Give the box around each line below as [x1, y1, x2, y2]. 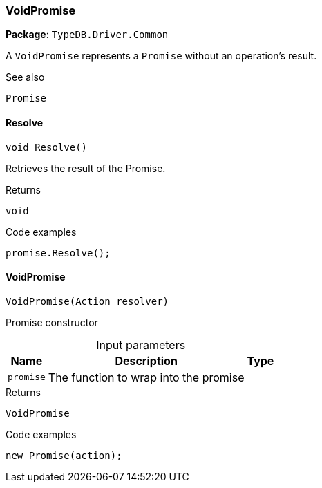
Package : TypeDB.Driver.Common [6, 28, 169, 41]
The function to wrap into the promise [48, 370, 245, 384]
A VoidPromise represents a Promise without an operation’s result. [6, 50, 317, 62]
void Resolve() [6, 141, 88, 153]
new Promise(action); [6, 449, 122, 461]
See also [6, 71, 45, 84]
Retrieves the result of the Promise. [6, 162, 166, 174]
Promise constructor [6, 316, 98, 328]
